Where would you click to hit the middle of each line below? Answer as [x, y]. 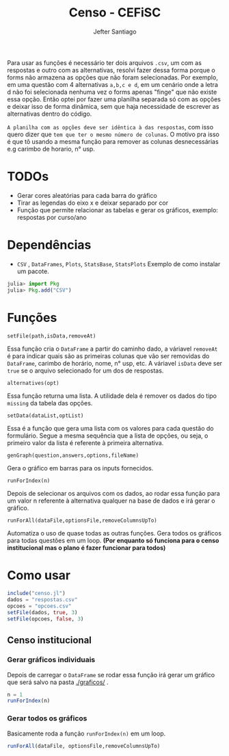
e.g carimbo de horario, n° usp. [51, 149]
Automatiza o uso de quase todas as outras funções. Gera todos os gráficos [114, 533]
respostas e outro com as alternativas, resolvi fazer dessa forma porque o [111, 70]
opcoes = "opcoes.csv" [39, 606]
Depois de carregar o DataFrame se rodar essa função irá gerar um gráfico [111, 675]
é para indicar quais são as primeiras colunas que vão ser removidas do [108, 356]
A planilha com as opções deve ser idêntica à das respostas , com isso [110, 127]
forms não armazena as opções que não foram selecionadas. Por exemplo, [113, 77]
